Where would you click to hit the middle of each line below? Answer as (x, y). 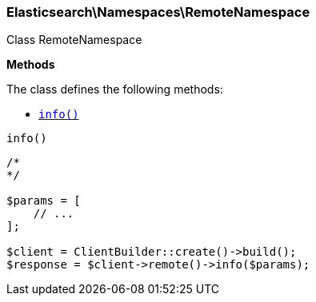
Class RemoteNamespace (74, 40)
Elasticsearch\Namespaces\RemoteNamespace (158, 12)
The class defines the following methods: (115, 89)
